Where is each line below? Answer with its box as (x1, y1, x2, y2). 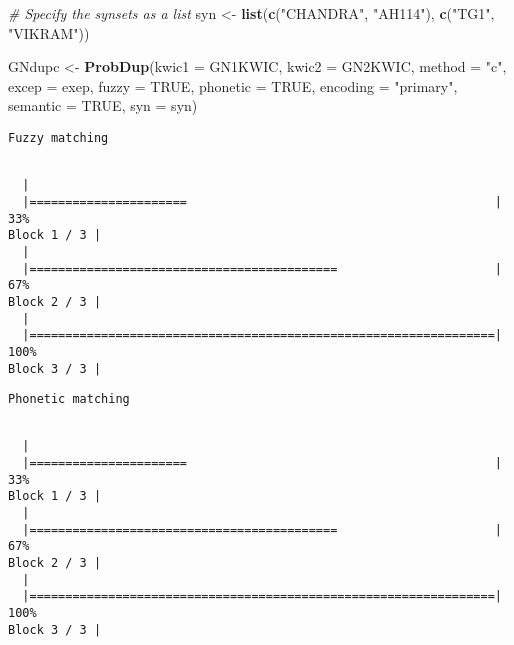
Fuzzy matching (8, 130, 109, 145)
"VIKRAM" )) (8, 22, 90, 43)
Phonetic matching (8, 392, 130, 407)
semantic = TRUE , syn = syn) (8, 95, 198, 116)
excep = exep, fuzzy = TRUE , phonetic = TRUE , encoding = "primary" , (8, 75, 458, 96)
